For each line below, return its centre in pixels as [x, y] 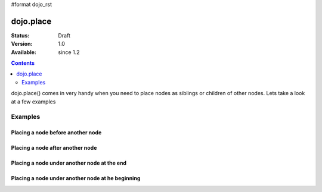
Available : [24, 52]
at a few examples [33, 102]
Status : [20, 35]
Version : [22, 44]
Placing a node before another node [56, 133]
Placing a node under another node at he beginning [76, 178]
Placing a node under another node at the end [69, 163]
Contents [23, 63]
